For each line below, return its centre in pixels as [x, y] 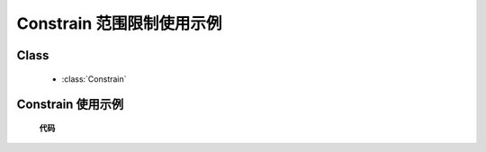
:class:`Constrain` [94, 79]
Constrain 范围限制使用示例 [119, 23]
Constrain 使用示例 [70, 105]
